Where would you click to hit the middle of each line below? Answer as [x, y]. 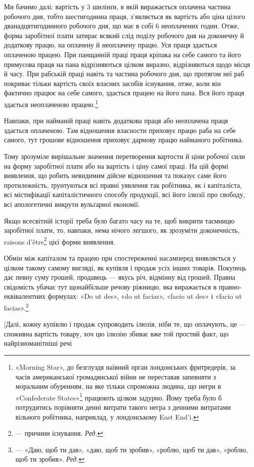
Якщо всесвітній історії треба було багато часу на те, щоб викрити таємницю [119, 220]
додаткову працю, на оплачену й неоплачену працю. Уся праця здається [111, 45]
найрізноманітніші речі [38, 343]
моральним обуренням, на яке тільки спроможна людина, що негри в [118, 386]
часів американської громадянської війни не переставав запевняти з [116, 376]
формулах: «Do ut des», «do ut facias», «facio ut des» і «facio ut [145, 296]
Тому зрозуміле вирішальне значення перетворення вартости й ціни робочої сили [125, 156]
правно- [230, 286]
